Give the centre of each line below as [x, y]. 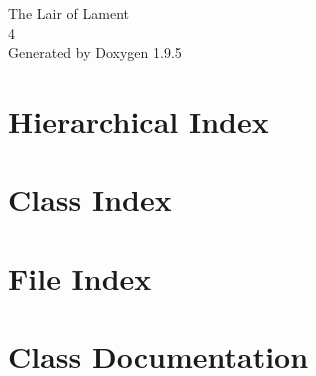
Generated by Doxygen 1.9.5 [95, 52]
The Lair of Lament [68, 13]
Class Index [90, 199]
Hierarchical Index [138, 120]
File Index [80, 277]
